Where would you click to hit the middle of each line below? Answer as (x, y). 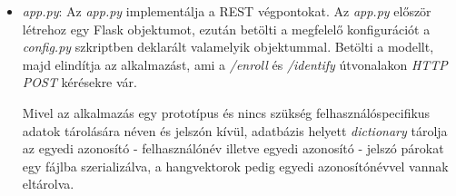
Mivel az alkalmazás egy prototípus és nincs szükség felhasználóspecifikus (226, 112)
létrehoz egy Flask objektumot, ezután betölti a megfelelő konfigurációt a (226, 29)
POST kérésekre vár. (79, 82)
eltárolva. (48, 184)
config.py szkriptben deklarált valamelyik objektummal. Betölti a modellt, (228, 47)
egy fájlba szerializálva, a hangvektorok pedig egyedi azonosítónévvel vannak (235, 166)
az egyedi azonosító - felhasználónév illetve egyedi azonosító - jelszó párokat (233, 148)
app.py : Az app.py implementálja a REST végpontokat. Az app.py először (227, 11)
